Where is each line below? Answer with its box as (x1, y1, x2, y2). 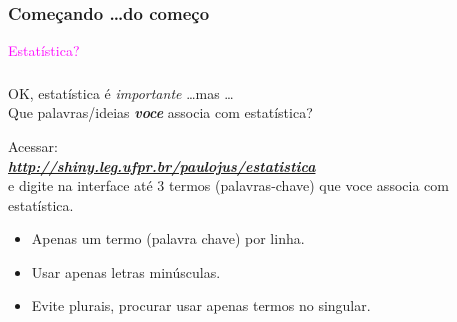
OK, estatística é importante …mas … (8, 82, 234, 103)
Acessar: (8, 135, 58, 156)
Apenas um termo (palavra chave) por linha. (31, 228, 305, 249)
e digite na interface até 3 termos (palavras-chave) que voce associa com (8, 175, 449, 196)
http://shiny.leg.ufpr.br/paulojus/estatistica (8, 155, 316, 176)
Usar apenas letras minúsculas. (31, 261, 221, 282)
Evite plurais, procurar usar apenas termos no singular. (31, 295, 371, 316)
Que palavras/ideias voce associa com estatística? (8, 102, 313, 123)
